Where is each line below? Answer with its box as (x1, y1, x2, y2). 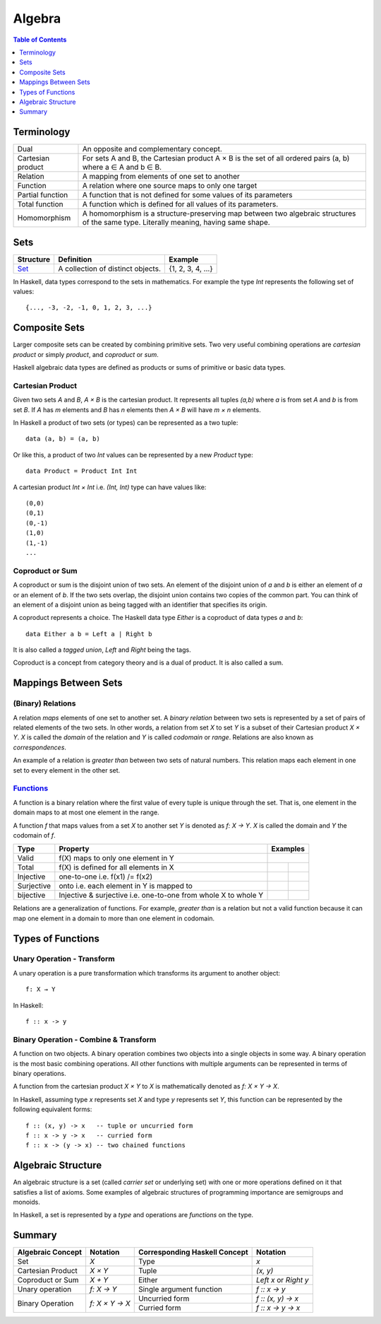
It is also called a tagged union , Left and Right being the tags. (13, 645, 191, 654)
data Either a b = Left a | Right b (25, 630, 152, 638)
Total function (17, 199, 64, 209)
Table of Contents (13, 35, 67, 44)
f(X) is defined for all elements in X (59, 862, 174, 872)
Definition (57, 254, 92, 264)
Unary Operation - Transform (13, 954, 116, 964)
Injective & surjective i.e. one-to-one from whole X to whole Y (59, 891, 264, 901)
